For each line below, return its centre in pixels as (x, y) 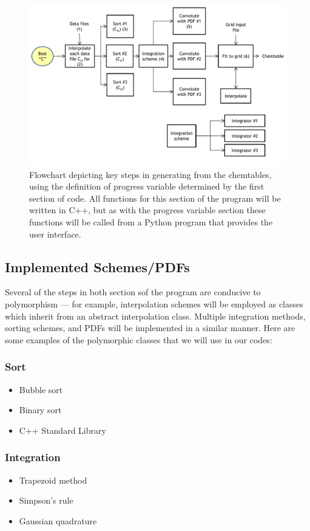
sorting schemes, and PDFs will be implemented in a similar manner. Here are (150, 328)
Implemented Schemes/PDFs (97, 266)
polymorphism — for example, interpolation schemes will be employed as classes (154, 303)
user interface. (55, 234)
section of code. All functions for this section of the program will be (155, 198)
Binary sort (40, 410)
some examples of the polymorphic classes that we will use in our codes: (139, 339)
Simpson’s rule (46, 500)
